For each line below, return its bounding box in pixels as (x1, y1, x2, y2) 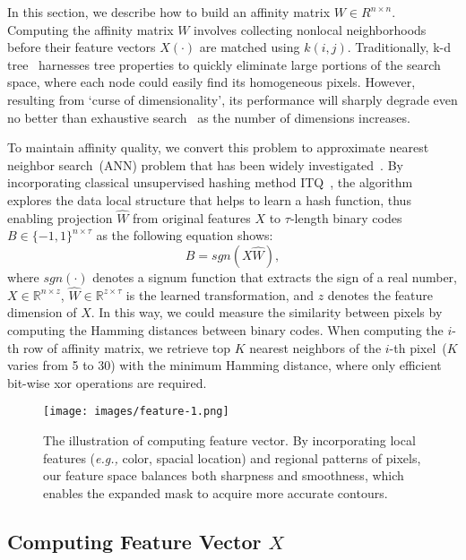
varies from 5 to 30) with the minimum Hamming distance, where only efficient (7, 356, 442, 375)
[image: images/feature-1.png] (43, 405, 229, 418)
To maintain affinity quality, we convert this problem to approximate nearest (7, 138, 429, 157)
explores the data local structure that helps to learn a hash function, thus (7, 190, 411, 209)
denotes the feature (327, 285, 434, 304)
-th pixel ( (389, 338, 447, 357)
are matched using (199, 38, 300, 56)
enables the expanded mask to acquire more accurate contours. (43, 483, 388, 502)
